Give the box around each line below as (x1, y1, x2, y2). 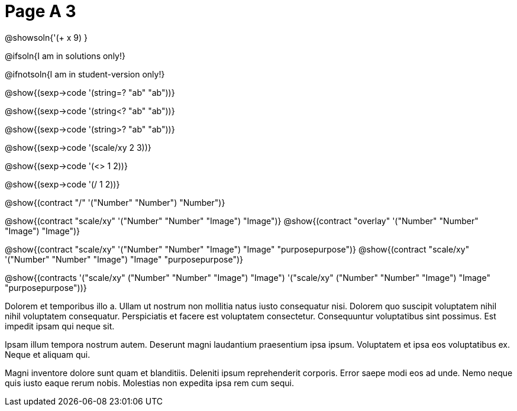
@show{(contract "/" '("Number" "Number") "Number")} (5, 197, 225, 208)
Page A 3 (5, 1, 76, 21)
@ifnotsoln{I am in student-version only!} (5, 69, 165, 79)
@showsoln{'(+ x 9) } (5, 32, 88, 43)
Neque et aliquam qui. (5, 349, 91, 360)
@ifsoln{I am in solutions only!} (5, 50, 125, 61)
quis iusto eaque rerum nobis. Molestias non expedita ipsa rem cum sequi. (5, 377, 294, 388)
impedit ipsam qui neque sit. (5, 321, 115, 331)
